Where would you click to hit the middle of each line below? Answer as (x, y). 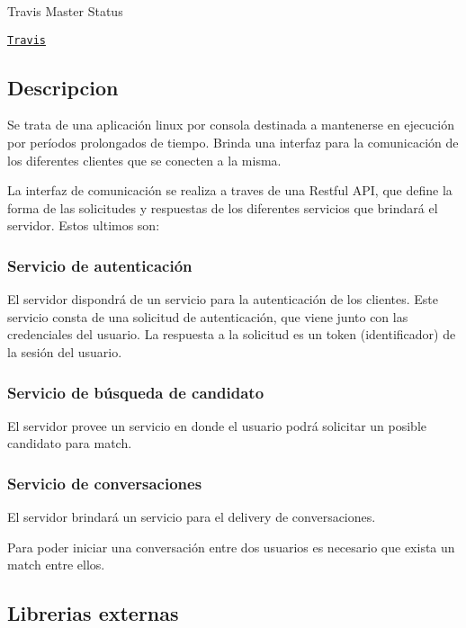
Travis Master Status (65, 11)
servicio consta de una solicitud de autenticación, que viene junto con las (208, 316)
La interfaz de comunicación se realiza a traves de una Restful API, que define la (230, 190)
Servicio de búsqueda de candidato (136, 392)
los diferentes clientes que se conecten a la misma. (144, 160)
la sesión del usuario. (65, 352)
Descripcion (63, 87)
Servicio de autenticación (100, 265)
